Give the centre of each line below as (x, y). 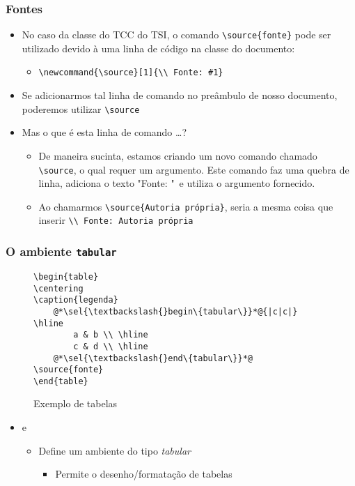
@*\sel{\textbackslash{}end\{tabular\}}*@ (153, 358)
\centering (58, 288)
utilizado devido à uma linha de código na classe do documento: (158, 48)
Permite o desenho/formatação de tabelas (144, 474)
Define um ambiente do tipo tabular (115, 450)
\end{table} (61, 381)
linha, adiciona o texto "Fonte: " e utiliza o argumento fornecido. (177, 183)
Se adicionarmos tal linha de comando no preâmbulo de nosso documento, (180, 95)
